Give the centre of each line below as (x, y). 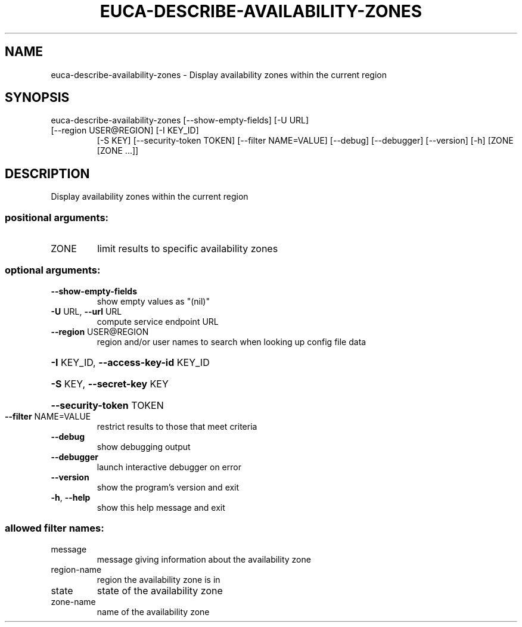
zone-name (73, 601)
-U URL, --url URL (86, 311)
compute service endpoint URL (158, 321)
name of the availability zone (153, 612)
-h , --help (71, 497)
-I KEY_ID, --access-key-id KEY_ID (130, 362)
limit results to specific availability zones (188, 249)
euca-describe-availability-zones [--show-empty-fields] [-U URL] (180, 120)
